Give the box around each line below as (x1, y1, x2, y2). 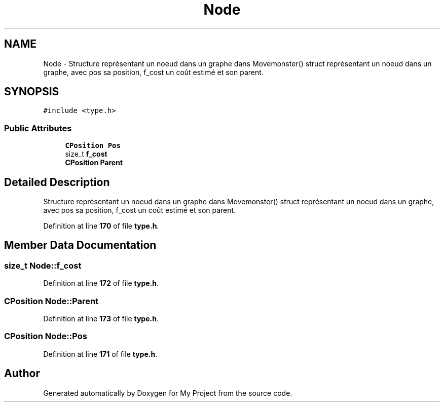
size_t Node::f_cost (4, 260, 82, 271)
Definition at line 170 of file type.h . (43, 222, 159, 231)
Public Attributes (4, 123, 72, 133)
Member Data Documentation (4, 239, 157, 252)
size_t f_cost (65, 150, 107, 159)
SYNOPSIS (4, 85, 59, 98)
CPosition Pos (65, 141, 121, 150)
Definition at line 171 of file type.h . (43, 349, 158, 358)
